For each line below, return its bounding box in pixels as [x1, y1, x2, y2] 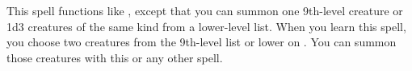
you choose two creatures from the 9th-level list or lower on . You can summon [6, 34, 397, 50]
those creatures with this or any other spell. [6, 49, 223, 65]
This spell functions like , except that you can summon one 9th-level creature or [6, 2, 403, 18]
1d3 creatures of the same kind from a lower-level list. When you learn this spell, [6, 18, 406, 34]
